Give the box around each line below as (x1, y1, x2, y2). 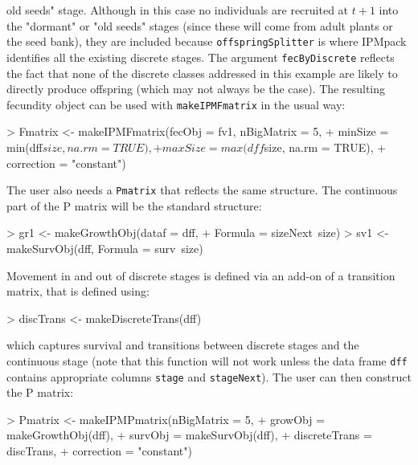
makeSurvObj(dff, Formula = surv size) (6, 239, 203, 256)
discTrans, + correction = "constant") (6, 443, 192, 459)
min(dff (6, 138, 43, 155)
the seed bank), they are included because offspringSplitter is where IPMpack (6, 33, 407, 50)
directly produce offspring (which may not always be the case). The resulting (6, 80, 386, 97)
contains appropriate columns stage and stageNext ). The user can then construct (6, 368, 412, 385)
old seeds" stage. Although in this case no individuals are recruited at (6, 2, 349, 18)
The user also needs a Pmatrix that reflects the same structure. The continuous (6, 182, 398, 198)
